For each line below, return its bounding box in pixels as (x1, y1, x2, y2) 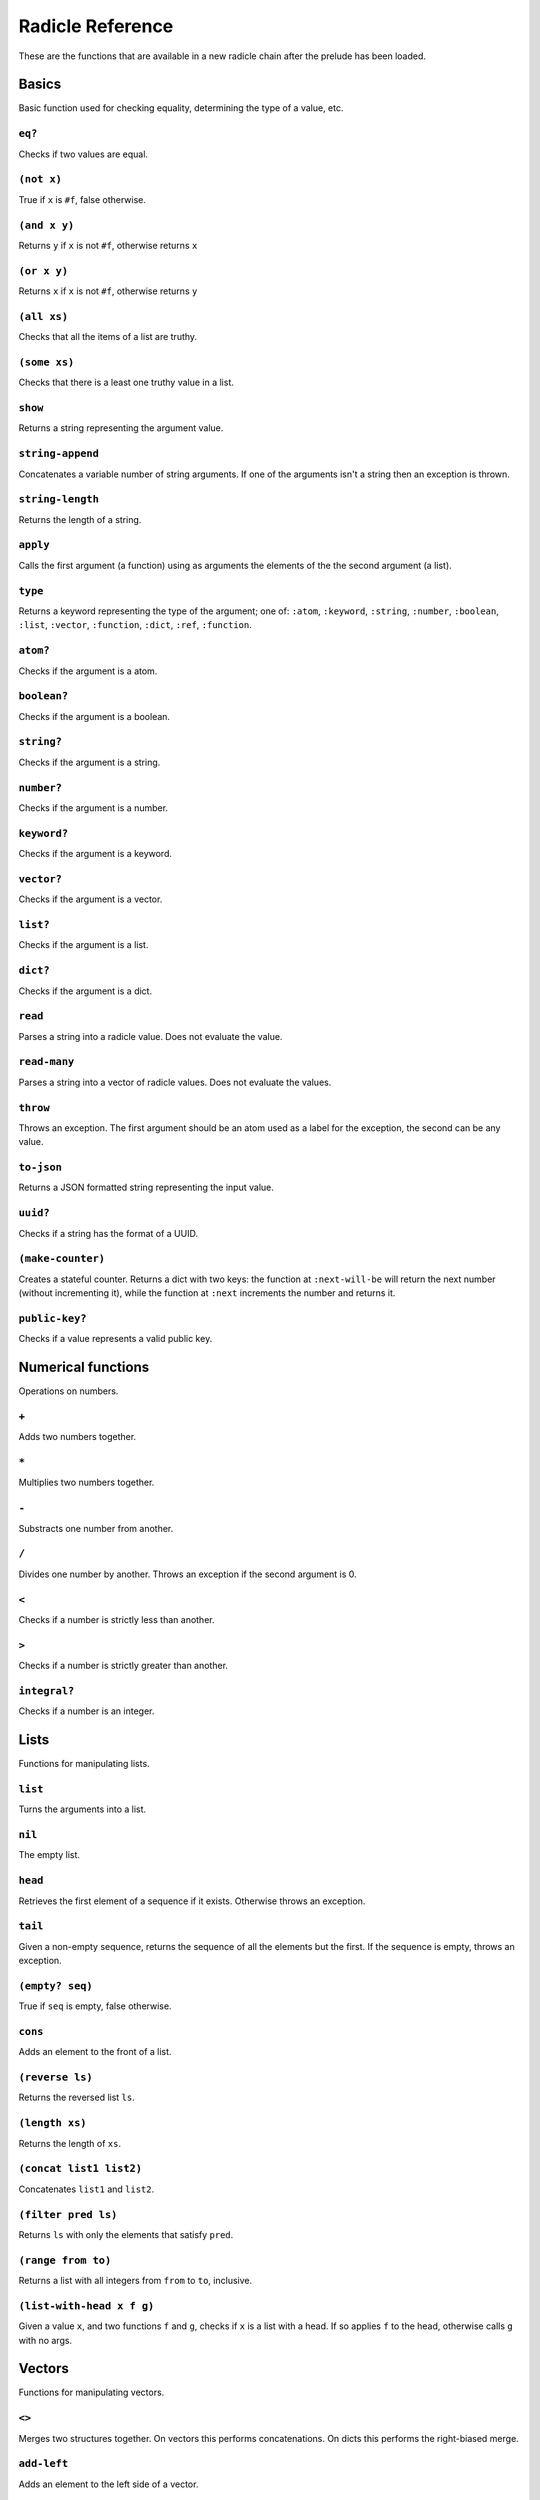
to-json (18, 1161, 62, 1174)
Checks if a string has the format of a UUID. (18, 1227, 199, 1239)
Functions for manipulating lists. (18, 1758, 150, 1770)
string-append (18, 447, 100, 460)
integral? (18, 1684, 75, 1697)
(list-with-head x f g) (18, 2299, 155, 2312)
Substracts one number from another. (18, 1522, 174, 1534)
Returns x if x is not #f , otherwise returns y (18, 285, 198, 297)
